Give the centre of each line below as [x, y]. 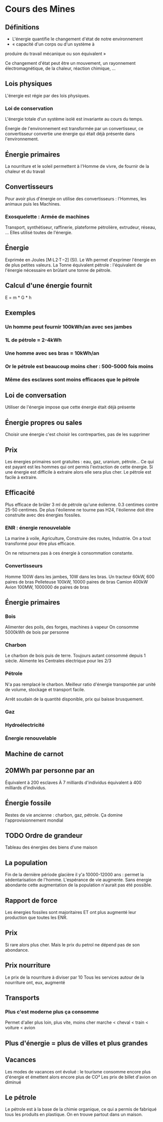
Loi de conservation [29, 108]
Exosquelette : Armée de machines [47, 216]
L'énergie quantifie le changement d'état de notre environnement [77, 39]
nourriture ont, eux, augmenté [35, 982]
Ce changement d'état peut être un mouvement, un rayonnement [70, 63]
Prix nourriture [28, 965]
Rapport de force [31, 900]
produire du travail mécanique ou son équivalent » [56, 53]
